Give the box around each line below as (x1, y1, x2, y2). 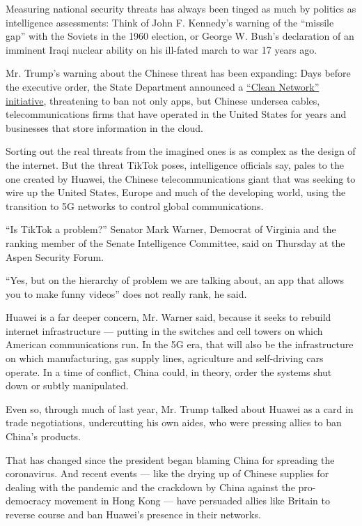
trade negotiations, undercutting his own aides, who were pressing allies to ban (6, 415, 342, 430)
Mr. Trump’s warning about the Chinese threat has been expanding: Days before (6, 66, 351, 80)
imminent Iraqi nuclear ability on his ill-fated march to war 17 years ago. (6, 42, 317, 57)
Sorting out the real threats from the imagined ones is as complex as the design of (6, 144, 356, 158)
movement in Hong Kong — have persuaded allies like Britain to (54, 493, 330, 508)
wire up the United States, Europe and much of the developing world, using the (6, 185, 346, 200)
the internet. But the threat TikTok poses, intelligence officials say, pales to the (6, 157, 344, 172)
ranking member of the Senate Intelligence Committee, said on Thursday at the (6, 235, 345, 250)
